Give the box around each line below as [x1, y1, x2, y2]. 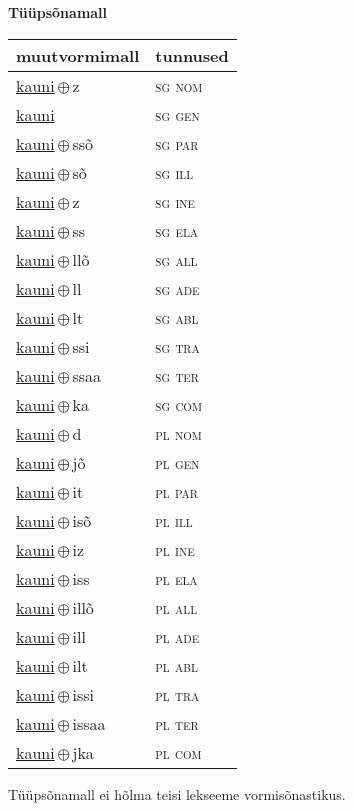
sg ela [155, 218, 199, 242]
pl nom [155, 421, 202, 445]
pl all [155, 595, 198, 619]
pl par [155, 479, 198, 503]
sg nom [155, 73, 203, 97]
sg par [155, 131, 199, 155]
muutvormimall [16, 43, 140, 67]
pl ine [155, 537, 195, 561]
